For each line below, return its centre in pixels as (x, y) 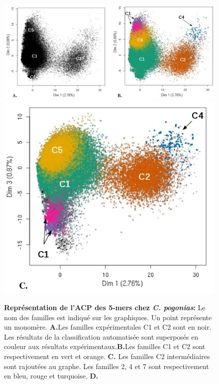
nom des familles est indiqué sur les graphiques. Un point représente (108, 317)
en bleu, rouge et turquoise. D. (51, 376)
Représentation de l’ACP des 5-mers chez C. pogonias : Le (105, 307)
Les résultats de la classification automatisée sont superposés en (101, 336)
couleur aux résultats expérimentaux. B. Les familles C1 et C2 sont (105, 346)
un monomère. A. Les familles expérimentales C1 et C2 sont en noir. (108, 327)
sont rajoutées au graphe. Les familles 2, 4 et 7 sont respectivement (107, 366)
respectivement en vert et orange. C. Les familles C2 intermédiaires (107, 356)
